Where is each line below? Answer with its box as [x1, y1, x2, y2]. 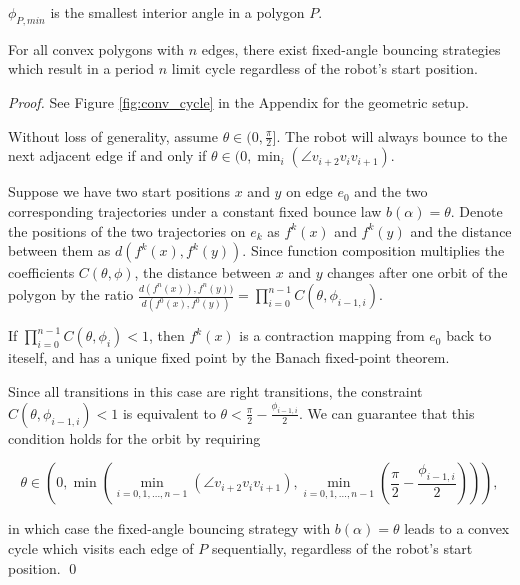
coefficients [8, 262, 75, 283]
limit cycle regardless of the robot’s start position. [171, 58, 478, 79]
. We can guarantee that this [298, 402, 475, 423]
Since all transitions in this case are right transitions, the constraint [8, 381, 423, 401]
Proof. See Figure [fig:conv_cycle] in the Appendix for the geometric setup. [8, 91, 469, 112]
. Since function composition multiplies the [242, 240, 505, 261]
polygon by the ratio [8, 284, 134, 305]
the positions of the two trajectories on [8, 220, 246, 241]
